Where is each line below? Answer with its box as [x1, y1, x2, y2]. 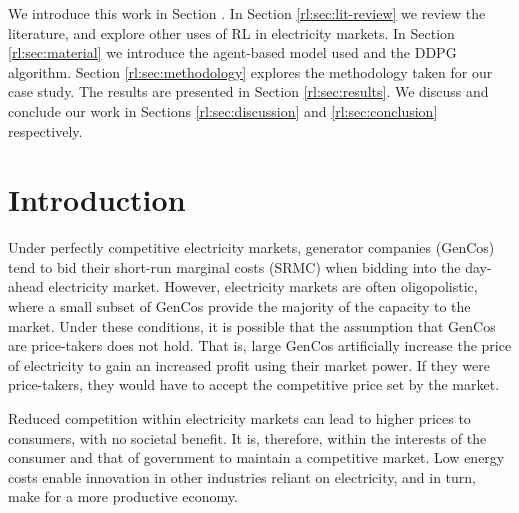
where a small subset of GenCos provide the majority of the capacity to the [8, 296, 471, 317]
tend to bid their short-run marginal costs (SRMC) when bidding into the [8, 256, 461, 277]
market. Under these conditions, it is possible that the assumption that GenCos [8, 315, 496, 336]
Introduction [8, 179, 186, 220]
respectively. [8, 120, 83, 141]
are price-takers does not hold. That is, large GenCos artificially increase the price [8, 335, 512, 356]
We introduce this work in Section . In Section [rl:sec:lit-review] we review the [8, 3, 486, 23]
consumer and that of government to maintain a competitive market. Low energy [8, 447, 505, 468]
